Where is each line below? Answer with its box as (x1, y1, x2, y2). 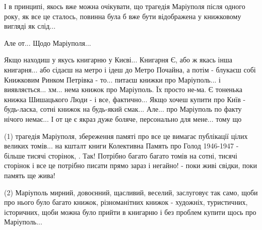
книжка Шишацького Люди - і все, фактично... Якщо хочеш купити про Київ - (4, 94, 246, 104)
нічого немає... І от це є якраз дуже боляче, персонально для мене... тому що (4, 113, 242, 124)
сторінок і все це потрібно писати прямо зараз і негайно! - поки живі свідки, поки (4, 160, 257, 171)
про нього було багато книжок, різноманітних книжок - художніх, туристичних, (4, 197, 248, 207)
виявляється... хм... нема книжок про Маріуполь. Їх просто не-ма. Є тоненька (4, 84, 243, 95)
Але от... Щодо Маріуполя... (4, 37, 91, 48)
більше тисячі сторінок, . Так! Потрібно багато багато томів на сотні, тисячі (4, 150, 237, 161)
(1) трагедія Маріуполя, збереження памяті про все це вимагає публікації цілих (4, 130, 248, 141)
